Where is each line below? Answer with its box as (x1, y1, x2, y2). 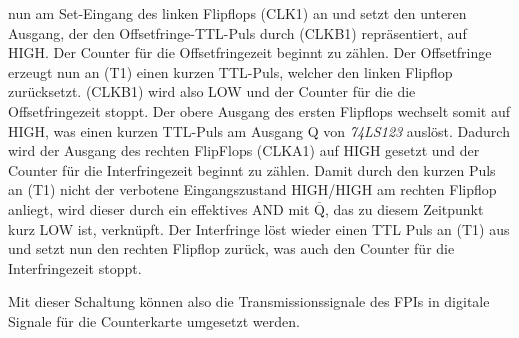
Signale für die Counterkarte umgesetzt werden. (8, 310, 300, 331)
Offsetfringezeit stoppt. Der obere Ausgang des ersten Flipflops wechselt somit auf (8, 100, 511, 121)
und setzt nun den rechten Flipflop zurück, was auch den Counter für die (8, 238, 455, 259)
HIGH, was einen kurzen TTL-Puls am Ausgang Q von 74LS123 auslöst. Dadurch (8, 120, 510, 141)
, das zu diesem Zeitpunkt (325, 198, 484, 219)
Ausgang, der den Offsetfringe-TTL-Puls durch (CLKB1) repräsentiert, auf (8, 22, 467, 43)
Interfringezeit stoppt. (8, 257, 142, 278)
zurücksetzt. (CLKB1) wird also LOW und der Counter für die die (8, 81, 416, 102)
